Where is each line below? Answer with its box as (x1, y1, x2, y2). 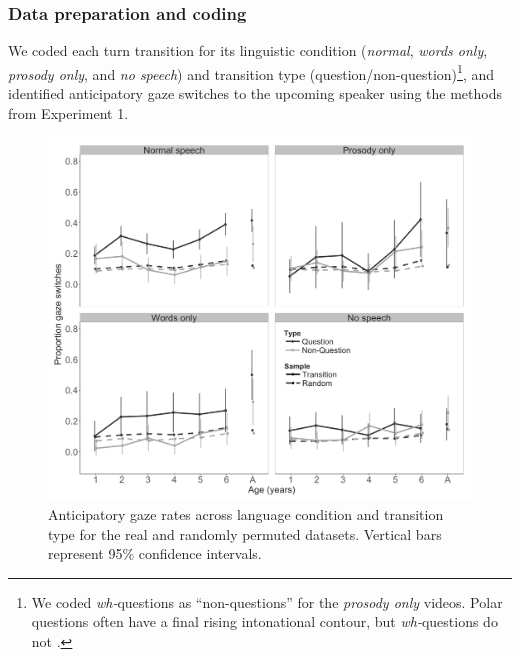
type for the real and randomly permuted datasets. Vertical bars (48, 523, 442, 544)
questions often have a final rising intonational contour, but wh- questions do (31, 611, 498, 632)
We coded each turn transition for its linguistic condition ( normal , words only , (8, 40, 488, 61)
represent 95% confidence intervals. (48, 543, 262, 564)
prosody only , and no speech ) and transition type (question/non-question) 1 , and (8, 60, 495, 84)
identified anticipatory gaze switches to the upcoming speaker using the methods (8, 83, 502, 104)
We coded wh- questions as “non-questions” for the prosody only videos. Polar (31, 591, 503, 612)
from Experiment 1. (8, 102, 129, 123)
